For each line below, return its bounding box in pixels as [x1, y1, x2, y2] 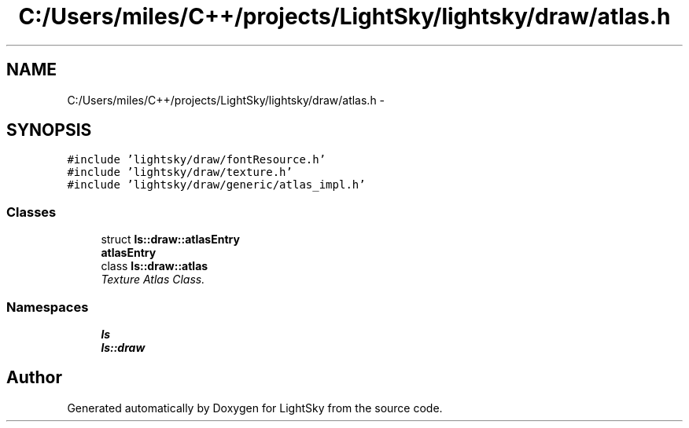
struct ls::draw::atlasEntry [101, 232, 240, 247]
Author [6, 368, 62, 388]
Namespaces [6, 298, 89, 315]
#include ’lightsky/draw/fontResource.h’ [67, 153, 326, 166]
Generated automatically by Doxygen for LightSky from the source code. [67, 401, 443, 415]
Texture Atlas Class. [101, 273, 205, 287]
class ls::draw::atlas [101, 259, 208, 273]
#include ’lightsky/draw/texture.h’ [67, 166, 293, 179]
